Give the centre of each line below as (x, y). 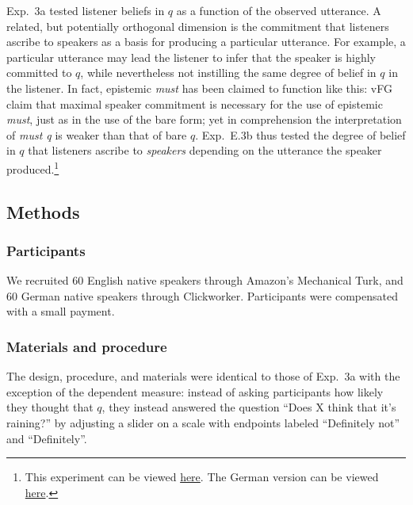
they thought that (50, 407)
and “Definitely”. (47, 438)
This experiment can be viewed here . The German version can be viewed (202, 477)
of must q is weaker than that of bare (97, 134)
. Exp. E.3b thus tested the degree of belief (300, 134)
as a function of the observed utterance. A (279, 10)
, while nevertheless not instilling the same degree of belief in (228, 73)
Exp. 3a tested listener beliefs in (86, 10)
